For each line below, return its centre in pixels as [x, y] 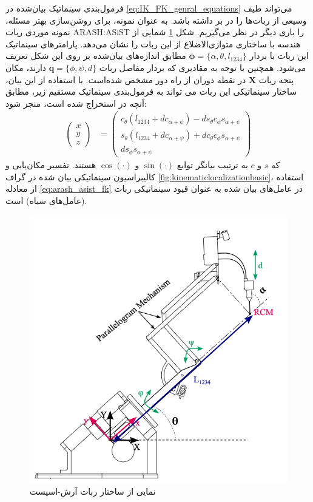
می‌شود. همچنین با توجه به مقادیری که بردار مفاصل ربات [203, 67]
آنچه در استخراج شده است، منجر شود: [76, 103]
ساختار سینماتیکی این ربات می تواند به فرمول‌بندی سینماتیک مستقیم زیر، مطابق [151, 91]
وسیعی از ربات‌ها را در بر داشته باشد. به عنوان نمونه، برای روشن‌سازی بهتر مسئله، [156, 20]
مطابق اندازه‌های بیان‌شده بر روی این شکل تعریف [96, 56]
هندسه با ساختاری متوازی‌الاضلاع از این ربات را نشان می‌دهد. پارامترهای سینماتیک [153, 43]
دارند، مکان [26, 67]
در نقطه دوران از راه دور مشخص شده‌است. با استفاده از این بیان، [126, 79]
